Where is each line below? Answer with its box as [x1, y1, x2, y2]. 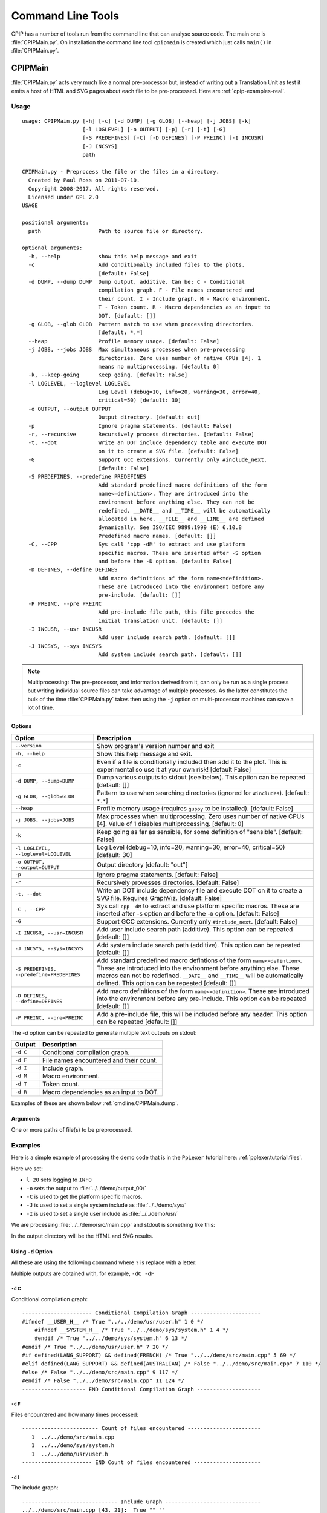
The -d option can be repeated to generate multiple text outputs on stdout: [11, 1029, 197, 1036]
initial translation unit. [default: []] [98, 617, 223, 624]
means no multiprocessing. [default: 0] [98, 363, 220, 370]
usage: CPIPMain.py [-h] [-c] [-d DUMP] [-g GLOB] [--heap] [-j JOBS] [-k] [22, 117, 251, 124]
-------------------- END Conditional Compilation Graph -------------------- [22, 1386, 261, 1393]
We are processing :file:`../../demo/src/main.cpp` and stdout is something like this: [11, 1221, 216, 1229]
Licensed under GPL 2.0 [28, 194, 99, 201]
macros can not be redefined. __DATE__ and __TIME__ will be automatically [97, 971, 304, 980]
